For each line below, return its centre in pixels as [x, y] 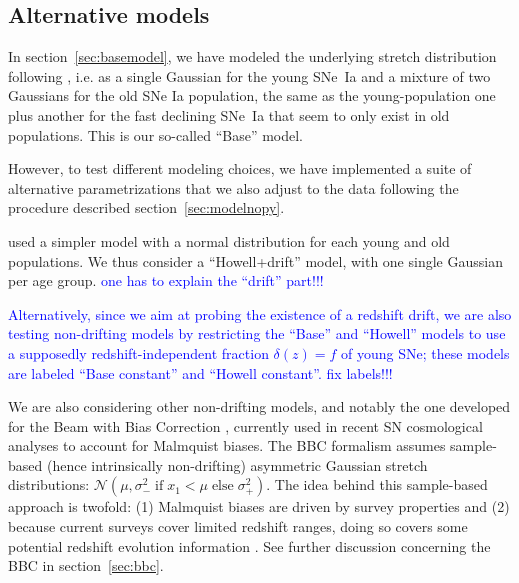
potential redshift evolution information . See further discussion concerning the [249, 545]
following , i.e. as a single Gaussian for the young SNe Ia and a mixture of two [249, 75]
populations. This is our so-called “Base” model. [155, 134]
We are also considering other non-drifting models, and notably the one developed [259, 406]
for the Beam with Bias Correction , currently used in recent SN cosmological [245, 425]
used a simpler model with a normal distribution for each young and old [229, 240]
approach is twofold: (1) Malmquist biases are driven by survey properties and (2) [259, 506]
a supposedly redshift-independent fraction [138, 352]
